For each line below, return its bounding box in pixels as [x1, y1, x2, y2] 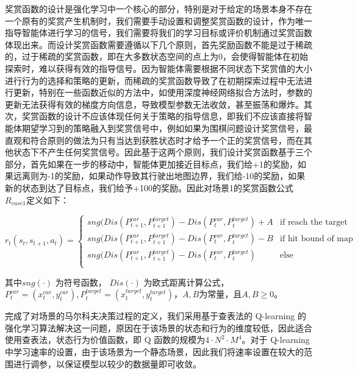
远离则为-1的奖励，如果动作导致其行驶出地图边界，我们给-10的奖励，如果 [13, 169, 306, 182]
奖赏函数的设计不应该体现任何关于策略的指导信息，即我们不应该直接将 [21, 110, 304, 122]
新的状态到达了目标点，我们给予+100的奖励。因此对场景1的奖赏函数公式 [5, 181, 293, 194]
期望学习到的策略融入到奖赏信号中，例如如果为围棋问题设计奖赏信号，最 [21, 121, 312, 134]
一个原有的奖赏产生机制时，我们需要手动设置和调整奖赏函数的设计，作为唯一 [5, 14, 312, 27]
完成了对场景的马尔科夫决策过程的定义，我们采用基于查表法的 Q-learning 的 [5, 309, 306, 322]
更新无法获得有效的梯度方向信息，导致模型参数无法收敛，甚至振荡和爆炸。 [5, 97, 304, 110]
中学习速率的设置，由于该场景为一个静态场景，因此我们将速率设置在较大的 [5, 345, 304, 358]
